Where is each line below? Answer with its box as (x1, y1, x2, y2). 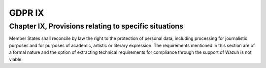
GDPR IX (9, 7, 44, 18)
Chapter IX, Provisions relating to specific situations (9, 22, 184, 31)
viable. (9, 56, 23, 62)
